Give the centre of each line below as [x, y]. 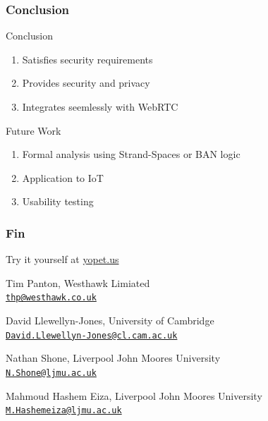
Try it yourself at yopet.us [62, 259]
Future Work [33, 130]
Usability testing [58, 201]
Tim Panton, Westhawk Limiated [78, 282]
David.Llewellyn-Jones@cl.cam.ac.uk [92, 335]
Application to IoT [63, 177]
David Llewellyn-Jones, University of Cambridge [110, 321]
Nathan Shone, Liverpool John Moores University [113, 358]
